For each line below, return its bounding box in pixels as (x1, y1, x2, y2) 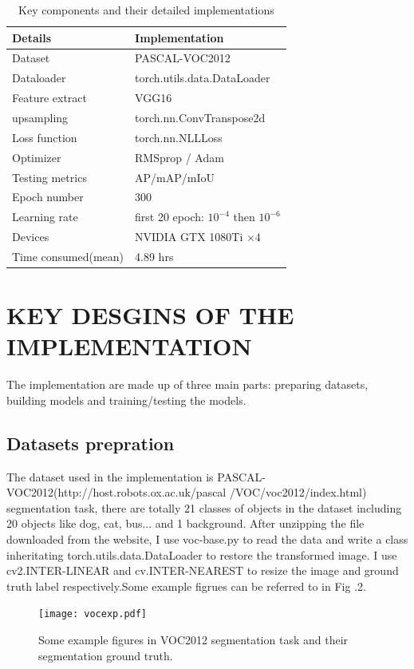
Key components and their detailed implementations (18, 2, 274, 18)
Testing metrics (12, 168, 87, 185)
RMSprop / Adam (135, 148, 224, 165)
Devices (12, 228, 49, 245)
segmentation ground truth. (38, 647, 173, 663)
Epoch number (12, 188, 84, 205)
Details (12, 29, 52, 46)
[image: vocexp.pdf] (38, 608, 148, 620)
